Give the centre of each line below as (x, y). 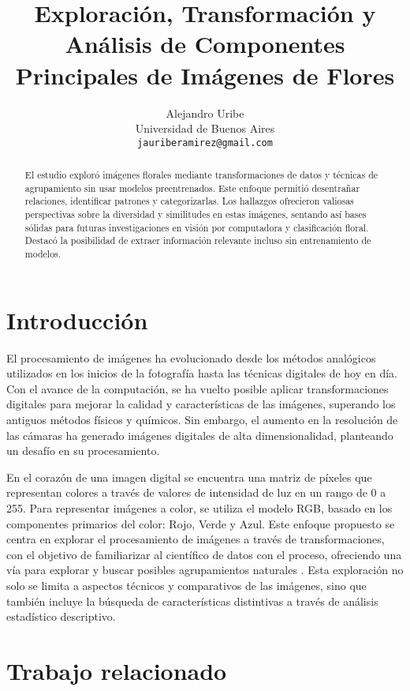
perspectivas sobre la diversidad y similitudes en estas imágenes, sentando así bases (196, 214)
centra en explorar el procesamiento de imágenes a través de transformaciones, (196, 539)
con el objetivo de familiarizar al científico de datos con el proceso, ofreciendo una (204, 554)
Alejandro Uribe (205, 113)
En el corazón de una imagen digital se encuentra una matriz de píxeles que (189, 477)
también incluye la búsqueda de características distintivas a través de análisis (192, 601)
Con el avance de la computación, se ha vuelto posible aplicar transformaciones (198, 388)
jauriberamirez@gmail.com (205, 143)
